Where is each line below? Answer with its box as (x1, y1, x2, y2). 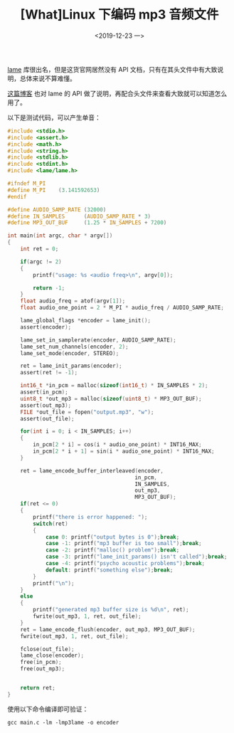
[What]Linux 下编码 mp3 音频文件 (20, 6, 219, 23)
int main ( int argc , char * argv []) (7, 232, 113, 239)
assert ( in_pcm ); (20, 389, 69, 396)
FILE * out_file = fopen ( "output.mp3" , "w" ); (20, 408, 154, 416)
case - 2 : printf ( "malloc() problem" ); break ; (45, 547, 180, 554)
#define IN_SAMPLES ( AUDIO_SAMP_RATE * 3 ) (7, 213, 151, 220)
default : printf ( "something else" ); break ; (45, 566, 174, 574)
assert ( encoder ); (20, 323, 72, 331)
